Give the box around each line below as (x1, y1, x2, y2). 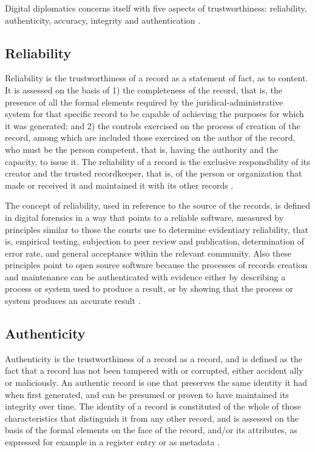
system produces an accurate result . (5, 294, 141, 307)
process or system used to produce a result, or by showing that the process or (5, 282, 293, 295)
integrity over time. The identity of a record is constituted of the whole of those (5, 400, 302, 413)
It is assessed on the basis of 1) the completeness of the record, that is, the (5, 83, 282, 96)
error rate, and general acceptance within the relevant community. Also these (5, 246, 292, 259)
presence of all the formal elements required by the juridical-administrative (5, 95, 283, 108)
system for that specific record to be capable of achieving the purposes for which (5, 107, 304, 120)
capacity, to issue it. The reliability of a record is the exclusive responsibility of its (5, 155, 310, 167)
